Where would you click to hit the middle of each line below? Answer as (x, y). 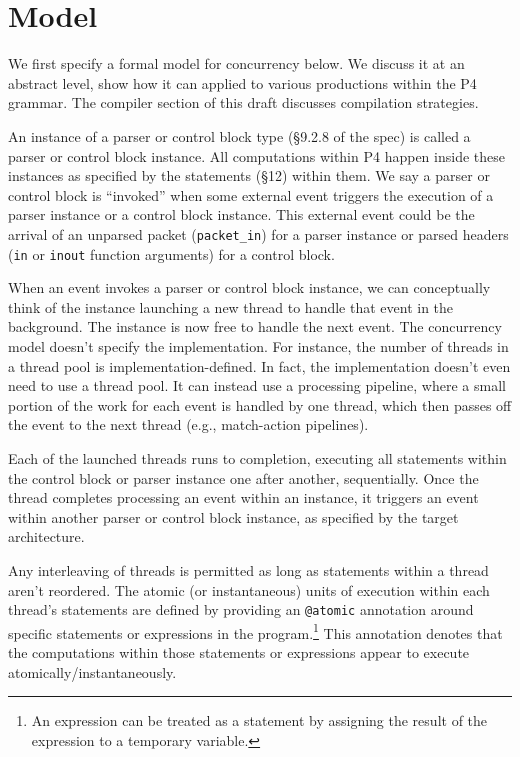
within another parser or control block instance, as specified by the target (233, 516)
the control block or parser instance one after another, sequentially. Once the (243, 477)
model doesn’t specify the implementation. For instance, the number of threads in (258, 345)
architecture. (46, 536)
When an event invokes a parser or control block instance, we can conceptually (249, 287)
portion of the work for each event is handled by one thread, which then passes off (260, 404)
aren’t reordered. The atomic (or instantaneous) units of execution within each (249, 589)
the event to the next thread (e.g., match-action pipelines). (188, 424)
